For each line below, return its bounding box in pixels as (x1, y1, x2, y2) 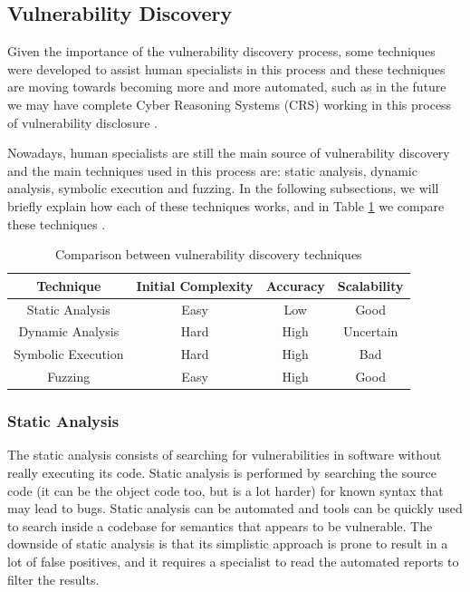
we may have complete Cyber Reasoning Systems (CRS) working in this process (7, 94, 452, 113)
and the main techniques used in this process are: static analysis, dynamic (7, 160, 417, 180)
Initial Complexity (136, 276, 254, 295)
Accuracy (265, 276, 325, 295)
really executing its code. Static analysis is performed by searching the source (7, 463, 436, 482)
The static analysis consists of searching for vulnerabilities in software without (7, 445, 442, 464)
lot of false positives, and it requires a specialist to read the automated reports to (7, 551, 459, 570)
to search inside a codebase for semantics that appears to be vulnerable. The (7, 516, 433, 535)
